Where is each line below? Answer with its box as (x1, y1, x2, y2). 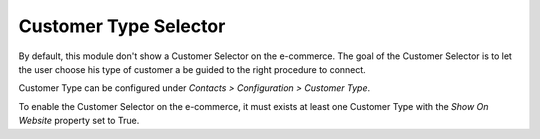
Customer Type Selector (18, 15, 226, 37)
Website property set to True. (18, 115, 140, 127)
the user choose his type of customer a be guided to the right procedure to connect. (18, 63, 367, 75)
